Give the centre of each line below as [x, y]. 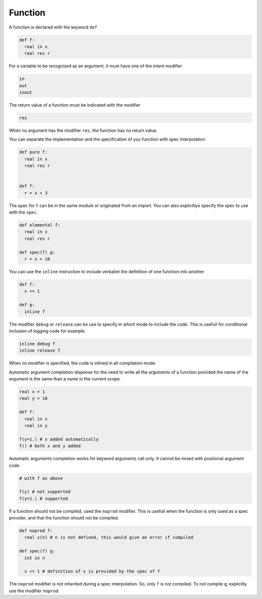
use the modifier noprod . [34, 591]
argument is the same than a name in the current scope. [65, 379]
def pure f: [33, 152]
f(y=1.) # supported [43, 498]
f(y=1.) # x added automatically [59, 439]
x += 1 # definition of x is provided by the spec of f [92, 571]
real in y [36, 426]
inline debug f [37, 344]
